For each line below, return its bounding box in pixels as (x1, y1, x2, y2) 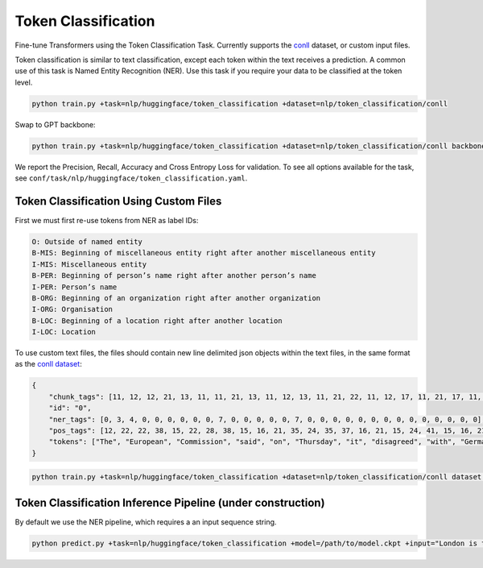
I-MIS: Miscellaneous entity (31, 259, 147, 269)
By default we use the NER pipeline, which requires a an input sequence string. (14, 516, 277, 527)
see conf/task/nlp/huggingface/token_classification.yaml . (14, 173, 248, 183)
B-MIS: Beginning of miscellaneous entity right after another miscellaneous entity (31, 248, 376, 258)
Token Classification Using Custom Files (14, 194, 222, 208)
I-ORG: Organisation (31, 305, 113, 314)
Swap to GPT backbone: (14, 119, 96, 129)
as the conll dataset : (14, 359, 82, 369)
